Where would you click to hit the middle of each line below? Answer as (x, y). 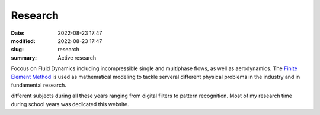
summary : (24, 57)
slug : (17, 50)
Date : (18, 33)
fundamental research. (39, 85)
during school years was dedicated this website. (70, 104)
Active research (77, 57)
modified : (23, 41)
